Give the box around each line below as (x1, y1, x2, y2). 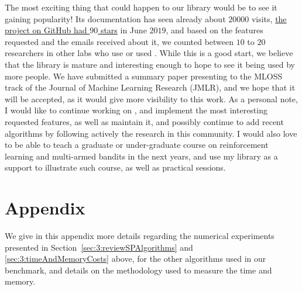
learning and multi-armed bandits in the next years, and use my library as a (5, 150, 278, 162)
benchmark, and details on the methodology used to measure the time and (5, 264, 272, 276)
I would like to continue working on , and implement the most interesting (5, 104, 267, 116)
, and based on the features (166, 24, 263, 36)
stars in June (100, 24, 147, 36)
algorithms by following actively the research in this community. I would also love (5, 127, 297, 139)
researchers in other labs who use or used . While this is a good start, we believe (5, 47, 293, 59)
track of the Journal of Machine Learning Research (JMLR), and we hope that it (5, 81, 296, 93)
